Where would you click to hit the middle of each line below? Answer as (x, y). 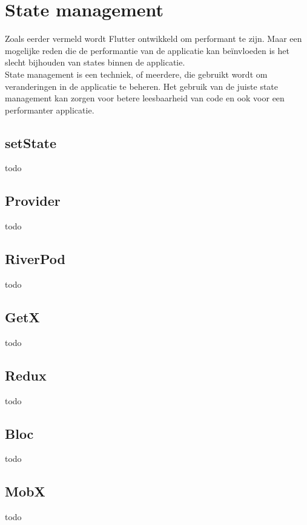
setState (31, 142)
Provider (33, 201)
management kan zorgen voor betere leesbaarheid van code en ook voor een (145, 98)
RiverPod (35, 259)
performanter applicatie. (50, 110)
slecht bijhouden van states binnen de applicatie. (95, 62)
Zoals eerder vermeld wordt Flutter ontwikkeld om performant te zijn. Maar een (153, 39)
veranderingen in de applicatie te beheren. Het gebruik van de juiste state (142, 86)
